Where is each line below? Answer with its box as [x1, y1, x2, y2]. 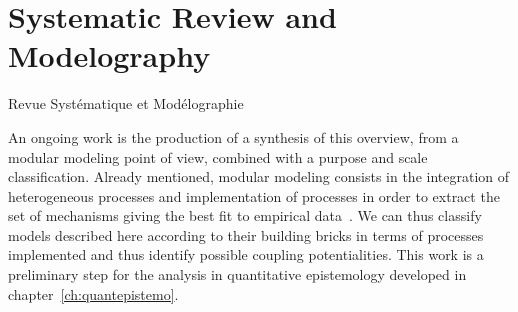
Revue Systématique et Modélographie [8, 93, 244, 114]
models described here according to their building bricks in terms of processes [8, 224, 484, 245]
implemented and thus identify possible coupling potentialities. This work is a [8, 244, 484, 265]
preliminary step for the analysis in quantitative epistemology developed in [8, 264, 467, 285]
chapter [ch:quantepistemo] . [8, 283, 179, 304]
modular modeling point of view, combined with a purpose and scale [8, 146, 428, 167]
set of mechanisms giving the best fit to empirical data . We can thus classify [8, 205, 482, 226]
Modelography [8, 35, 211, 76]
